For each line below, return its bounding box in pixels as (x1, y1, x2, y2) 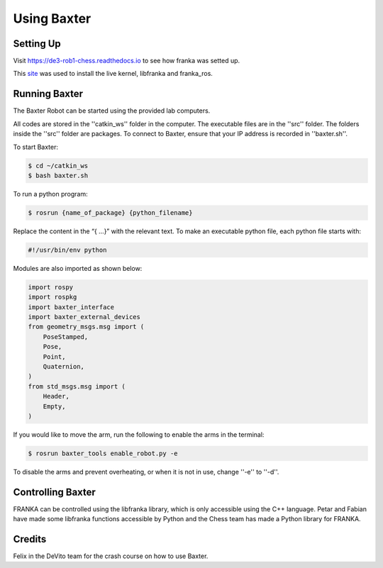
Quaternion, (43, 362, 85, 370)
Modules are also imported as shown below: (13, 264, 143, 272)
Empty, (43, 402, 66, 411)
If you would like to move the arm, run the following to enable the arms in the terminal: (13, 430, 265, 439)
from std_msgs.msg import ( (28, 382, 126, 390)
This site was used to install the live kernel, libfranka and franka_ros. (13, 69, 213, 78)
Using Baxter (13, 11, 91, 26)
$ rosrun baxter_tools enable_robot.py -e (28, 449, 178, 457)
